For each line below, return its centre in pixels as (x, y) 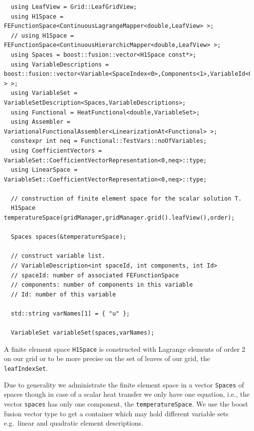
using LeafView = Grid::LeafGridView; (74, 7)
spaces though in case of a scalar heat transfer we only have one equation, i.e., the (127, 394)
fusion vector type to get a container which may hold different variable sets (116, 413)
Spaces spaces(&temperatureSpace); (69, 237)
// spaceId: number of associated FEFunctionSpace (95, 275)
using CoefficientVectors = (56, 150)
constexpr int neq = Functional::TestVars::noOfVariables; (109, 141)
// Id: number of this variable (63, 294)
